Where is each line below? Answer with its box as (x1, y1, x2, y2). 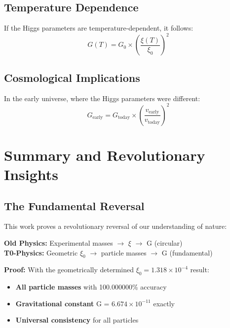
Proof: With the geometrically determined (4, 264, 134, 275)
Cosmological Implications (4, 70, 140, 85)
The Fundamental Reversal (4, 198, 145, 213)
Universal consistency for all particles (15, 315, 139, 325)
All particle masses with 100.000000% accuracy (15, 282, 167, 292)
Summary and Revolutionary (4, 145, 205, 165)
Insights (4, 164, 59, 184)
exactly (153, 298, 175, 308)
